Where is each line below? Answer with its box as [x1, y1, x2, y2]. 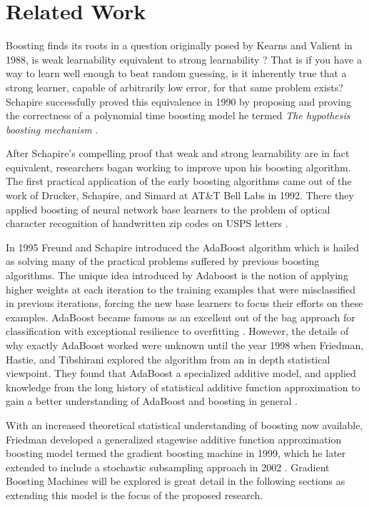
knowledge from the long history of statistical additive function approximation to [6, 379, 360, 394]
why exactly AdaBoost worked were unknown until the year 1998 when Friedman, [6, 338, 364, 352]
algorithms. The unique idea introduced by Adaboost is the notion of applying [6, 268, 348, 283]
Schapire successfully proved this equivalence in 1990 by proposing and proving [6, 94, 351, 109]
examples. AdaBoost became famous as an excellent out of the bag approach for [6, 309, 355, 324]
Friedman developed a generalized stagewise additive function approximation [6, 431, 342, 446]
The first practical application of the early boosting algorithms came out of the [6, 174, 352, 189]
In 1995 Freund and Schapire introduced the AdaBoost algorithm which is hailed [6, 239, 360, 254]
